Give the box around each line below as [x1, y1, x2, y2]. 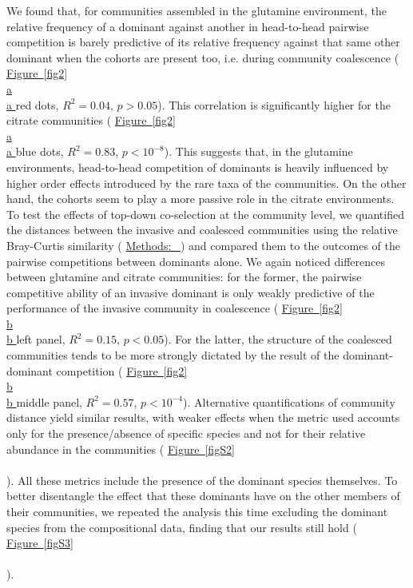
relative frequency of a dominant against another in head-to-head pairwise [6, 18, 369, 34]
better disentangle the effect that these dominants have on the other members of [6, 487, 400, 504]
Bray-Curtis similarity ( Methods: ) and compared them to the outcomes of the [6, 236, 400, 253]
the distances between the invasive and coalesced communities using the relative [6, 221, 398, 238]
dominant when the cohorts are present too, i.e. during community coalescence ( [6, 49, 399, 66]
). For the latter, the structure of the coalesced [164, 331, 392, 348]
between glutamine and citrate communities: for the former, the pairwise [6, 268, 362, 285]
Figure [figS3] [6, 534, 73, 551]
